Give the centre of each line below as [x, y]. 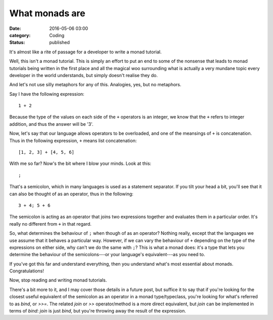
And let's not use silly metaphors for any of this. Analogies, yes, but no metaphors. [95, 85]
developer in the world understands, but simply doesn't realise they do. [83, 75]
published [60, 43]
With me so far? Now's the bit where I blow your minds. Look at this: [80, 164]
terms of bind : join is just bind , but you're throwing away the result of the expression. [98, 311]
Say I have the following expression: [47, 94]
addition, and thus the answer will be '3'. [51, 124]
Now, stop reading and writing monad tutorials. [58, 280]
